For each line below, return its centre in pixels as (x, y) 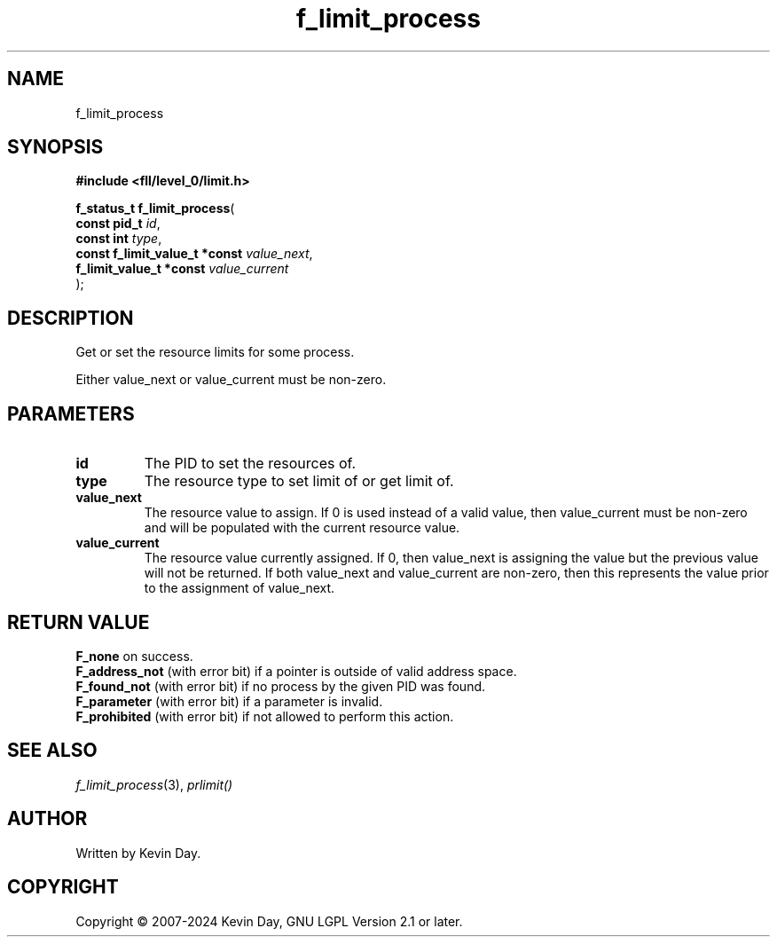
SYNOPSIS (55, 147)
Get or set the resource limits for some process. (215, 352)
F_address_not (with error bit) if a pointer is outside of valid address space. (296, 671)
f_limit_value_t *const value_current (182, 269)
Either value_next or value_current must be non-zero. (231, 380)
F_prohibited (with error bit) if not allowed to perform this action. (265, 716)
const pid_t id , (118, 224)
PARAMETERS (71, 413)
